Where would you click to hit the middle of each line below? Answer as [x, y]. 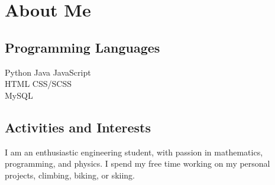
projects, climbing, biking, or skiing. [70, 175]
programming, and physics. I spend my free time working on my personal [137, 163]
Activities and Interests [78, 127]
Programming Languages [82, 47]
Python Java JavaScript [48, 72]
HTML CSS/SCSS [38, 84]
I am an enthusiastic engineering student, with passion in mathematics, [134, 152]
